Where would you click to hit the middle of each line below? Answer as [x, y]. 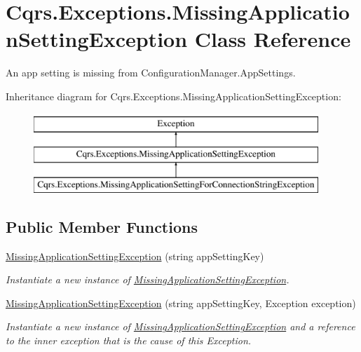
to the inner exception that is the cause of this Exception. [129, 340]
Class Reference [273, 39]
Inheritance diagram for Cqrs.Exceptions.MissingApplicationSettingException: [173, 96]
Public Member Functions [102, 226]
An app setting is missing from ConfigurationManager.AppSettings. [151, 73]
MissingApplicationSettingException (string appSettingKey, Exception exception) [181, 303]
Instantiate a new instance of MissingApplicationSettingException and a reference [180, 326]
